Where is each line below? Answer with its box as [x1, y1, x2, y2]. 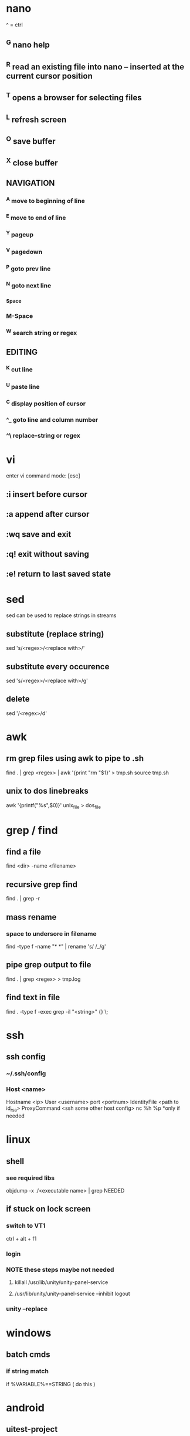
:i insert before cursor [6, 489, 88, 499]
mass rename [6, 912, 57, 922]
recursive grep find [6, 879, 78, 889]
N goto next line [6, 280, 52, 290]
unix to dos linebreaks [6, 786, 89, 796]
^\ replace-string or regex [6, 431, 80, 439]
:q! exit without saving [6, 549, 90, 559]
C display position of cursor [6, 398, 86, 408]
